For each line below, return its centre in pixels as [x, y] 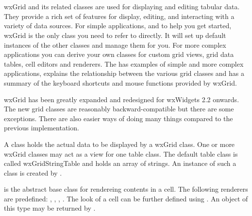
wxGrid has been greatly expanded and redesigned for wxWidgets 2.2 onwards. [122, 99]
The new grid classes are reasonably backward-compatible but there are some [119, 109]
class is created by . [33, 172]
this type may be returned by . [50, 208]
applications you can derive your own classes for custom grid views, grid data [119, 54]
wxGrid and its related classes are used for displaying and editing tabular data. [122, 7]
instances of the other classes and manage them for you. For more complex [115, 45]
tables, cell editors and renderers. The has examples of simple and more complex [124, 63]
